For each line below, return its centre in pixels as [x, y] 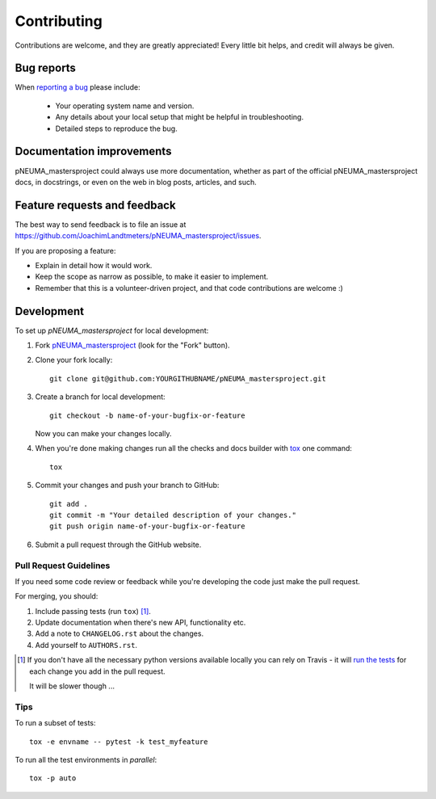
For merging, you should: [57, 596]
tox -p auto [53, 778]
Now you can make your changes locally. [103, 434]
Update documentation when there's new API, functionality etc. [140, 623]
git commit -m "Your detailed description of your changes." [173, 515]
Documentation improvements [93, 151]
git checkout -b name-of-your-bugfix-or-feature [147, 415]
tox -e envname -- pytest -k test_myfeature [119, 742]
